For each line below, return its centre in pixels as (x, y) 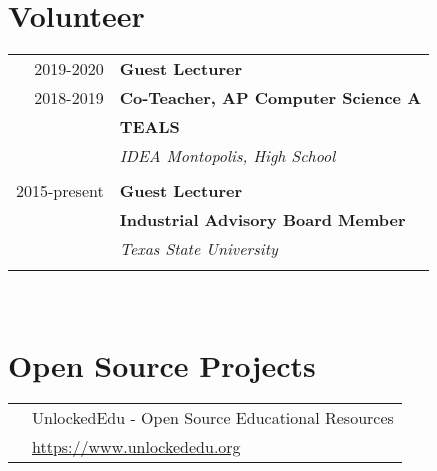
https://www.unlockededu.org (136, 447)
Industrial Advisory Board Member (262, 219)
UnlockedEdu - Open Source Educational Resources (213, 418)
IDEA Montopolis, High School (227, 155)
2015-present (60, 190)
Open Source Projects (162, 364)
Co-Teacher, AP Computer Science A (270, 97)
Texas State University (198, 248)
